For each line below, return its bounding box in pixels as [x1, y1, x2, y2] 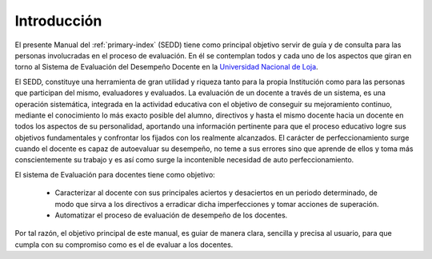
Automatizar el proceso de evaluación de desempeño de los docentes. [54, 210, 288, 220]
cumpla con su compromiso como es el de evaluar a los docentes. [14, 240, 234, 249]
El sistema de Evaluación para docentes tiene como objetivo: [14, 169, 215, 179]
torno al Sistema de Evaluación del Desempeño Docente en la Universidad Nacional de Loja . [14, 62, 319, 72]
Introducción [14, 12, 102, 30]
